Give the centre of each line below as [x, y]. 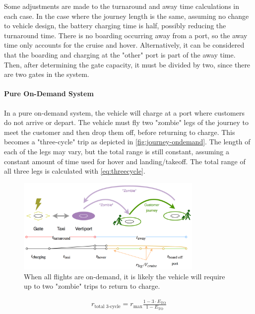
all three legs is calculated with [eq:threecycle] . [75, 171]
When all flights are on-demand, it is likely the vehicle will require [125, 276]
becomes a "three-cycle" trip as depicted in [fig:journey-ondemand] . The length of [127, 142]
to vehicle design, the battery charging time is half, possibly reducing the [115, 26]
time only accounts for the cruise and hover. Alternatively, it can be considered [124, 45]
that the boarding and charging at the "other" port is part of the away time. [120, 54]
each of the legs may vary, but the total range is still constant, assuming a [117, 151]
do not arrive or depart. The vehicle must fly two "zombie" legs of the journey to [127, 122]
